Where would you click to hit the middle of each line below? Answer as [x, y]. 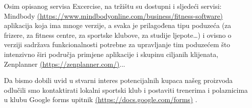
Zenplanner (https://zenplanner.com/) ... [65, 64]
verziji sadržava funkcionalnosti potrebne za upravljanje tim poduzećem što [117, 44]
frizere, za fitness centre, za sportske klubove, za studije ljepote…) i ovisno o [118, 35]
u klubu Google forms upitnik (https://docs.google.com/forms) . [101, 99]
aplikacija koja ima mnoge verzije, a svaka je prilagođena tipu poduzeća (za [118, 25]
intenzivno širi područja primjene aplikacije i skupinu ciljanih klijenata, [111, 54]
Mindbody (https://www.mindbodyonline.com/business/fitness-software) [113, 15]
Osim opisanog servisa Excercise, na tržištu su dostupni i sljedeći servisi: [113, 6]
